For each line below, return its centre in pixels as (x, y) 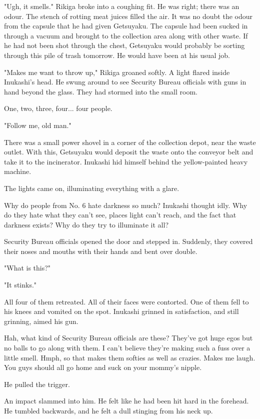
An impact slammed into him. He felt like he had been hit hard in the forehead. (126, 401)
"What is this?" (27, 268)
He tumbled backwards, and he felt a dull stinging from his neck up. (108, 410)
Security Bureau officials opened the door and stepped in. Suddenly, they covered (128, 241)
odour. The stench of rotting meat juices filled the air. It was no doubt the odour (128, 16)
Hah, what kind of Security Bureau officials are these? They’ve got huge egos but (128, 338)
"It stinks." (20, 285)
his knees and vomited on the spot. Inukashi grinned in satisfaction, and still (121, 311)
